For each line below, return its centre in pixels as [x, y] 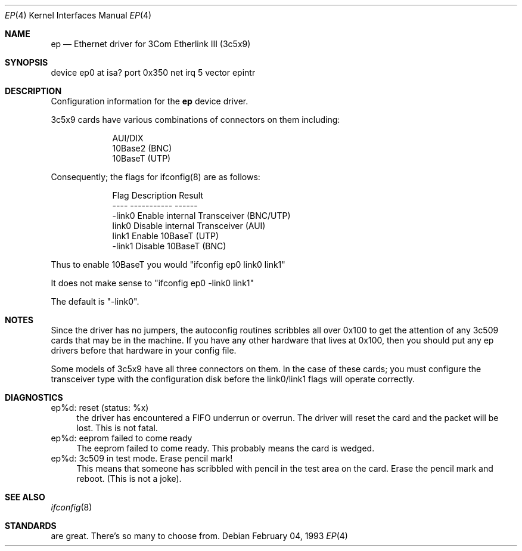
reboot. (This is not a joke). [129, 479]
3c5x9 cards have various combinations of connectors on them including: [195, 120]
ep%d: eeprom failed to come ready [122, 438]
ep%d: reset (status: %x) [100, 408]
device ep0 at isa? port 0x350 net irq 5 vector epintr [153, 72]
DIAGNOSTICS [34, 397]
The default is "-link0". [95, 301]
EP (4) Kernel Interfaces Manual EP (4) [78, 15]
